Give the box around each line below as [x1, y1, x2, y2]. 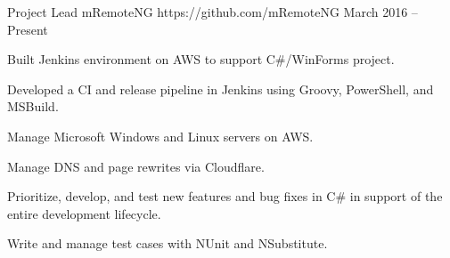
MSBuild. [7, 97, 59, 116]
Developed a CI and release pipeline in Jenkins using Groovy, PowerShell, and [7, 79, 434, 98]
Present [7, 20, 48, 38]
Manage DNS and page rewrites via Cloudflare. [7, 157, 265, 175]
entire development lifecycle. [7, 204, 161, 222]
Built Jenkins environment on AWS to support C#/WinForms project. [7, 50, 395, 69]
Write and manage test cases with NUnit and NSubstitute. [7, 234, 328, 253]
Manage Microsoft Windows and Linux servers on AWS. [7, 126, 314, 145]
